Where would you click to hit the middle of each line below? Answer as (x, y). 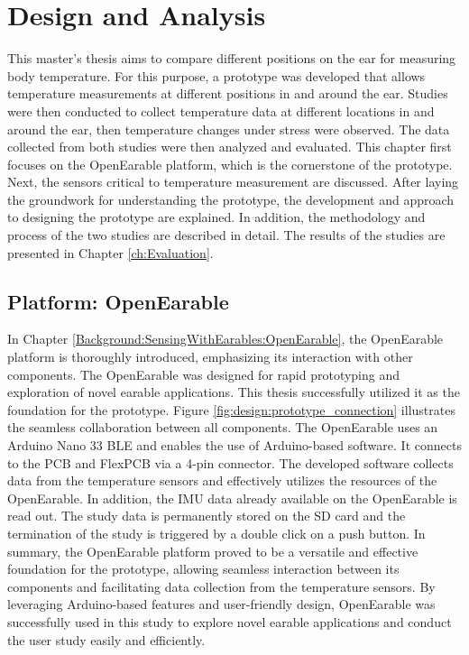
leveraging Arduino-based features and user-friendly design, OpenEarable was (221, 604)
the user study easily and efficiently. (106, 639)
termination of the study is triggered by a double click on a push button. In (216, 533)
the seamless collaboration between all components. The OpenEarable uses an (223, 427)
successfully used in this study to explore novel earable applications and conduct (230, 621)
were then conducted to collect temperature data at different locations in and (221, 111)
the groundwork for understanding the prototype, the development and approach (231, 199)
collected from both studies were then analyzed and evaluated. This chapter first (230, 147)
